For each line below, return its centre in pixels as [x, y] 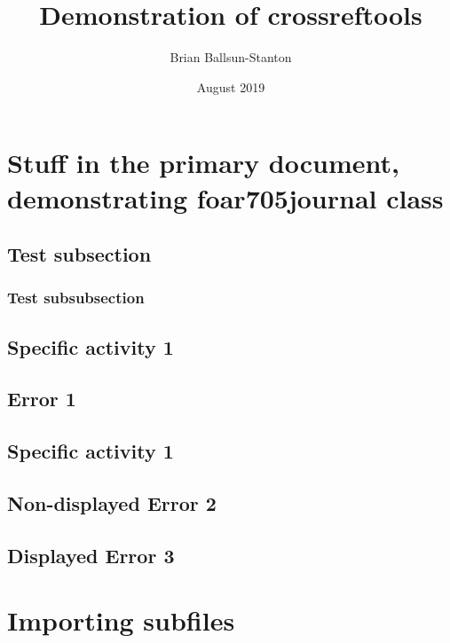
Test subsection [79, 254]
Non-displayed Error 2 [112, 503]
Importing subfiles [121, 620]
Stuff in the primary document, [203, 163]
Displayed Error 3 [91, 555]
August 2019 [231, 86]
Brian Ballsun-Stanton [231, 57]
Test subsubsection [76, 298]
